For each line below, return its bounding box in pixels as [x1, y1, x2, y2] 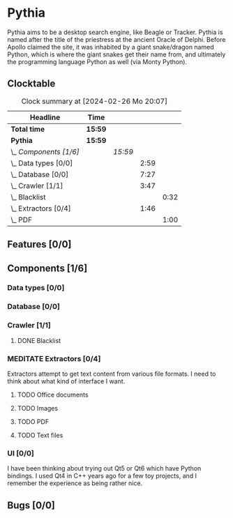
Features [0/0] [7, 238, 72, 250]
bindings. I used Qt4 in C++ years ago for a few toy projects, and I [7, 472, 197, 480]
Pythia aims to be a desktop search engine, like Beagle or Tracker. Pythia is [7, 28, 223, 36]
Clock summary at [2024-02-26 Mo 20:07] [21, 96, 168, 106]
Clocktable [7, 78, 56, 90]
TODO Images [17, 404, 58, 412]
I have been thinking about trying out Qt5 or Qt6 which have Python [7, 464, 202, 473]
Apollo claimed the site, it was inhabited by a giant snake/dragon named [7, 43, 214, 51]
